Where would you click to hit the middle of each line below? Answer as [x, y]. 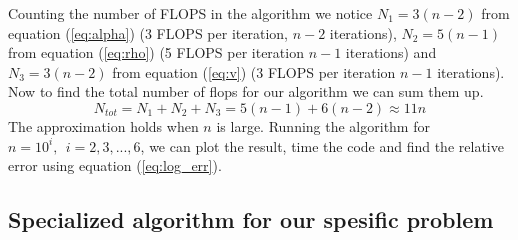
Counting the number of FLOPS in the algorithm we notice [190, 13]
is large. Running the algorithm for [323, 125]
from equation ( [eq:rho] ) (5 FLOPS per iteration [156, 52]
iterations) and [391, 52]
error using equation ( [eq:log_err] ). [115, 165]
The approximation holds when [103, 125]
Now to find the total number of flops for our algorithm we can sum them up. [246, 91]
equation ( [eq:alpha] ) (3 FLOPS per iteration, [148, 32]
